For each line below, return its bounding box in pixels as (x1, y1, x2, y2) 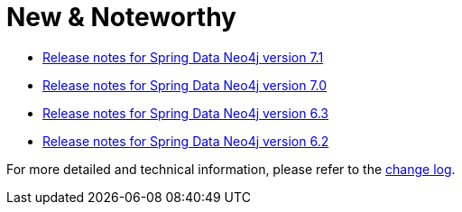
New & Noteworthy (6, 2, 236, 32)
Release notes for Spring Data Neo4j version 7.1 (42, 49, 324, 65)
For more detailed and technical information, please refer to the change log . (6, 161, 456, 177)
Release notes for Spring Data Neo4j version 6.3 (42, 105, 328, 121)
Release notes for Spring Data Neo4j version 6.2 (42, 133, 329, 149)
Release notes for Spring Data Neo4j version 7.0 (42, 77, 328, 93)
